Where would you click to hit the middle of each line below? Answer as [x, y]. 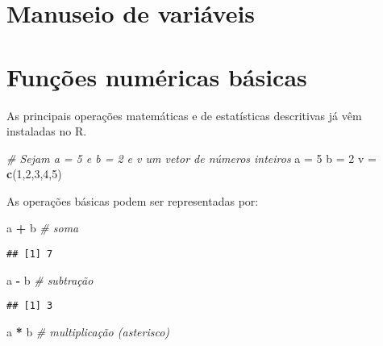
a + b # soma [43, 228]
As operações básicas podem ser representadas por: [133, 200]
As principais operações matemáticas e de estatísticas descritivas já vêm [184, 115]
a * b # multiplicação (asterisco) [88, 331]
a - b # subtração [50, 279]
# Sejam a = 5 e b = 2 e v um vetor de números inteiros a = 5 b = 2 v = [191, 158]
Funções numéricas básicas [157, 76]
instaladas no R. [47, 131]
